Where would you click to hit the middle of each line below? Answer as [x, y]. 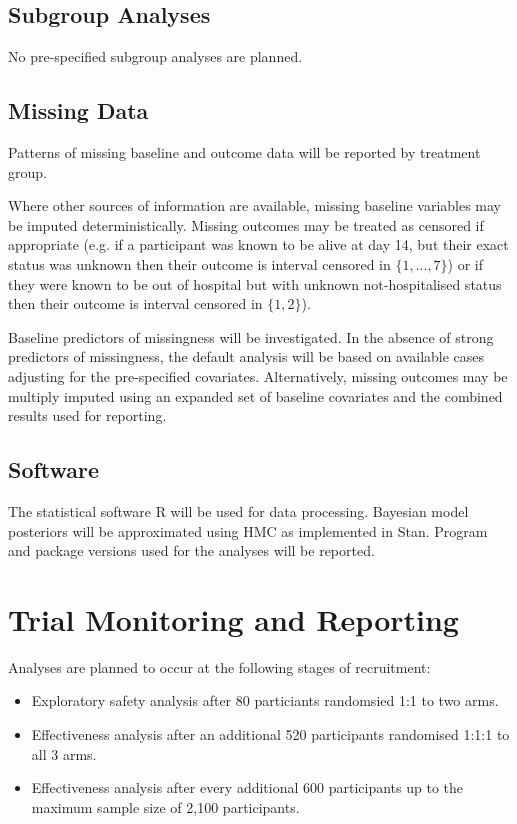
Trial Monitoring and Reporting [233, 618]
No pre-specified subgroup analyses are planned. [155, 56]
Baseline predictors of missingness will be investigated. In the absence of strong [251, 336]
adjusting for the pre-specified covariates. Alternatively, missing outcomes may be [258, 375]
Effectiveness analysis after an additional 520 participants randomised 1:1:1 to [270, 734]
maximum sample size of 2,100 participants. [165, 806]
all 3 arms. [64, 753]
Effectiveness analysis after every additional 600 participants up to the [247, 787]
